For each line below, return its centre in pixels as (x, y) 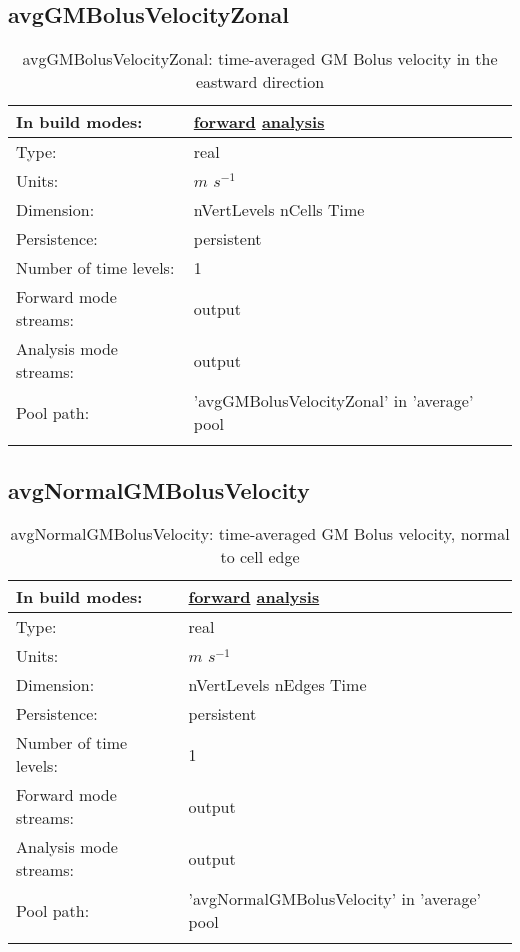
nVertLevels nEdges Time (277, 685)
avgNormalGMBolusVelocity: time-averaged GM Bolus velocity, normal (260, 534)
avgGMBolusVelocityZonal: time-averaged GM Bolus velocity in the (260, 59)
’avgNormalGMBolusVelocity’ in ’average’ (335, 899)
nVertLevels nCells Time (279, 210)
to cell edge (260, 557)
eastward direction (260, 82)
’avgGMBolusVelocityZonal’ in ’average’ (333, 401)
